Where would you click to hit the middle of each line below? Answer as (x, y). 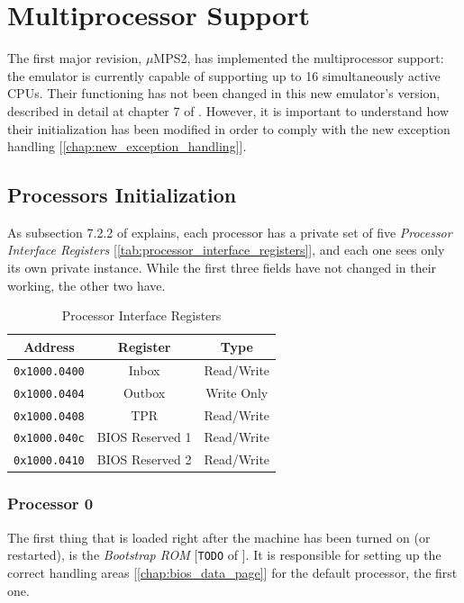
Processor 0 (50, 504)
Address (49, 346)
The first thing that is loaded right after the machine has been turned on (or (219, 537)
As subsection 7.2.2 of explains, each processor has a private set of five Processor (230, 232)
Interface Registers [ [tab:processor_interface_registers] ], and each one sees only (226, 250)
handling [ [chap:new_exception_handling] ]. (127, 146)
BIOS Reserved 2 (144, 459)
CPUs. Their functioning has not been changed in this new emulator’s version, (224, 93)
